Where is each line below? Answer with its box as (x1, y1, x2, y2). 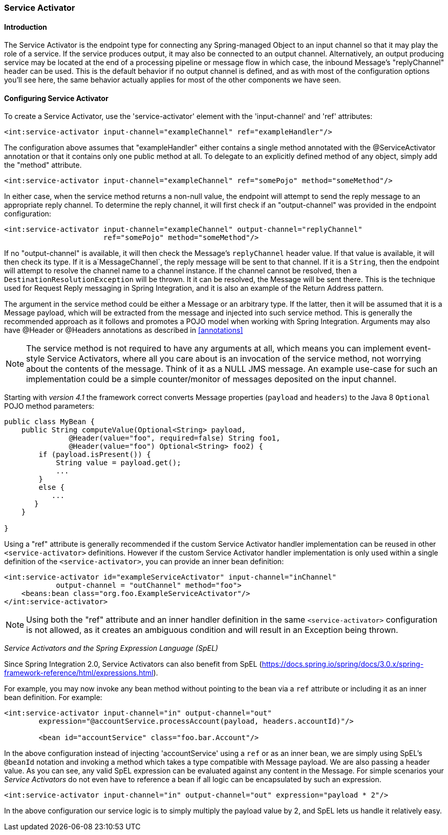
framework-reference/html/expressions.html (4, 668, 154, 678)
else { (38, 483, 65, 492)
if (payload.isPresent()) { (38, 450, 151, 459)
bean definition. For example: (4, 693, 102, 702)
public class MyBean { (4, 417, 95, 426)
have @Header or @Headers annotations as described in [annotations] (4, 326, 243, 335)
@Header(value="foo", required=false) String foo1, (69, 434, 281, 443)
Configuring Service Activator (4, 93, 109, 103)
